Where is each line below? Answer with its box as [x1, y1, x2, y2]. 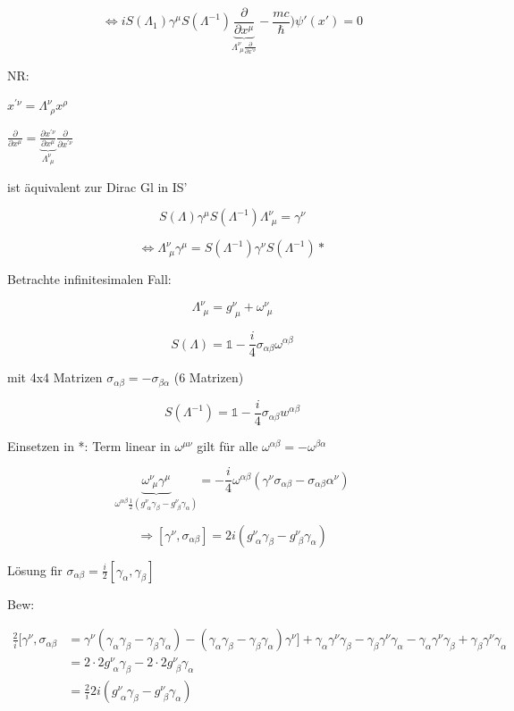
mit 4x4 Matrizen [7, 368, 103, 387]
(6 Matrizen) [173, 368, 244, 387]
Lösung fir [7, 560, 63, 579]
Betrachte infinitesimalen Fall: [7, 270, 172, 289]
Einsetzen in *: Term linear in [7, 436, 171, 455]
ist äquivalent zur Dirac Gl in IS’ [7, 177, 188, 196]
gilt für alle [197, 436, 258, 455]
